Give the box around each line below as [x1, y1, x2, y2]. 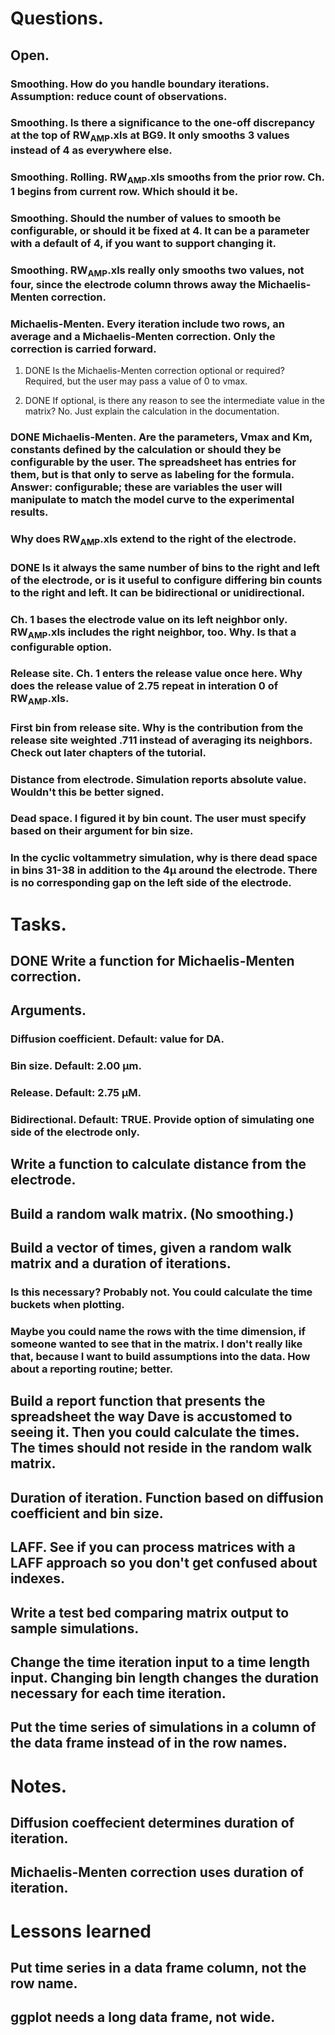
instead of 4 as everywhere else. [10, 143, 173, 157]
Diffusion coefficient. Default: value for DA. [10, 1032, 225, 1046]
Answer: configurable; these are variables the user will [10, 480, 283, 494]
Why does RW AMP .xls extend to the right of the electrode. [10, 532, 297, 548]
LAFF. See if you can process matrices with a [10, 1539, 296, 1556]
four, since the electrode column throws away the [10, 277, 257, 291]
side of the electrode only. [10, 1125, 141, 1139]
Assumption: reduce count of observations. [10, 89, 228, 103]
